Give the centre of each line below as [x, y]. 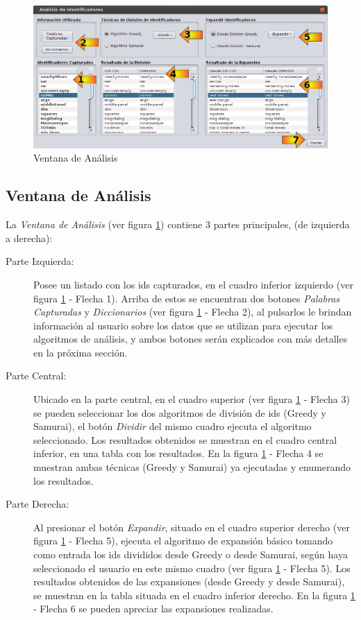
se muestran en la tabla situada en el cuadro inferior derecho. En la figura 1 [194, 595]
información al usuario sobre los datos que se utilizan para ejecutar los [183, 325]
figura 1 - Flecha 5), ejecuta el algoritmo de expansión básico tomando [183, 541]
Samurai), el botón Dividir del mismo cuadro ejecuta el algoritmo [173, 426]
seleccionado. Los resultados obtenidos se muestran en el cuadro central [185, 439]
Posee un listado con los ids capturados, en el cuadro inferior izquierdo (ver [193, 284]
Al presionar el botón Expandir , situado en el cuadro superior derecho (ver [192, 527]
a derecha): [29, 238]
